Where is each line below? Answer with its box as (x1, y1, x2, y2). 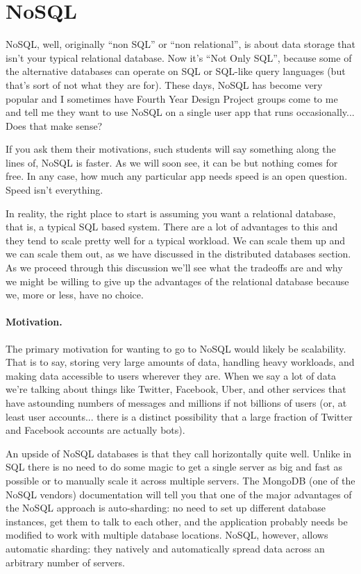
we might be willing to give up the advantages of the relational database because (6, 273, 349, 288)
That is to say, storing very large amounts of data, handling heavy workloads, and (6, 355, 355, 369)
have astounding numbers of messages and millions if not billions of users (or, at (6, 395, 347, 410)
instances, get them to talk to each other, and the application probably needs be (6, 514, 348, 528)
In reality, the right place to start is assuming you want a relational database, (6, 205, 336, 220)
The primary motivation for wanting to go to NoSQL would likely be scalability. (6, 341, 346, 355)
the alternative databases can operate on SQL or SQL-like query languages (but (6, 64, 346, 78)
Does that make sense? (6, 118, 103, 133)
